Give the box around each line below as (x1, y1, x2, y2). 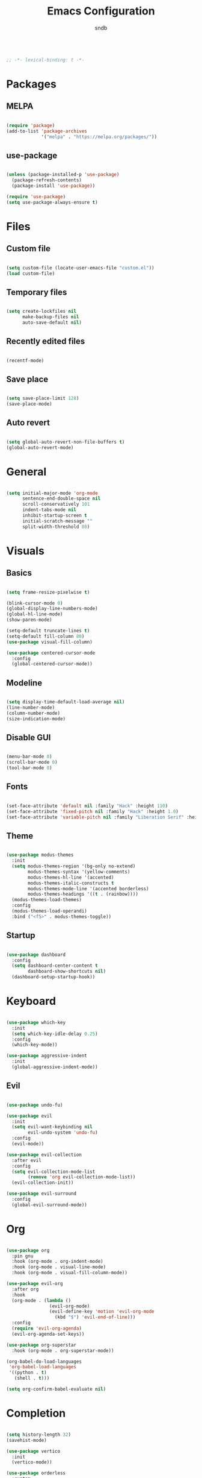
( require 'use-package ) (6, 193, 66, 200)
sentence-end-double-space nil (22, 495, 101, 502)
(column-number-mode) (6, 710, 61, 716)
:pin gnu (11, 1253, 34, 1259)
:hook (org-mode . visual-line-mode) (11, 1264, 106, 1270)
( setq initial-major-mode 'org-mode (6, 490, 98, 496)
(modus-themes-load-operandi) (11, 908, 87, 914)
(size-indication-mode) (6, 715, 66, 722)
